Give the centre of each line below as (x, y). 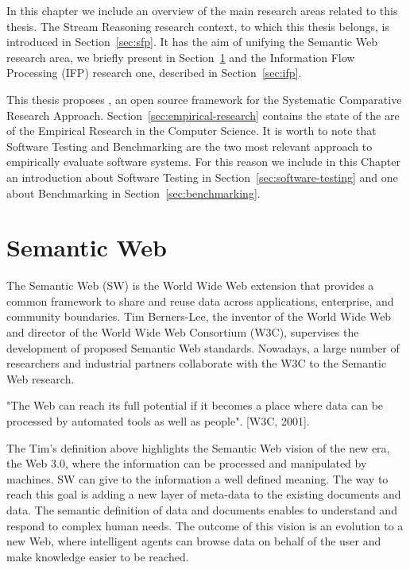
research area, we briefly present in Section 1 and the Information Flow (181, 57)
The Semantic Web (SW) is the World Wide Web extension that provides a (190, 285)
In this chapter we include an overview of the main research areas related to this (202, 10)
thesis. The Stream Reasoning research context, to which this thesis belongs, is (198, 26)
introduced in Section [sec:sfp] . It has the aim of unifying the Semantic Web (192, 42)
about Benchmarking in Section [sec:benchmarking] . (133, 193)
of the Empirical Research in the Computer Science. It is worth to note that (191, 131)
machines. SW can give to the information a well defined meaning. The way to (197, 478)
